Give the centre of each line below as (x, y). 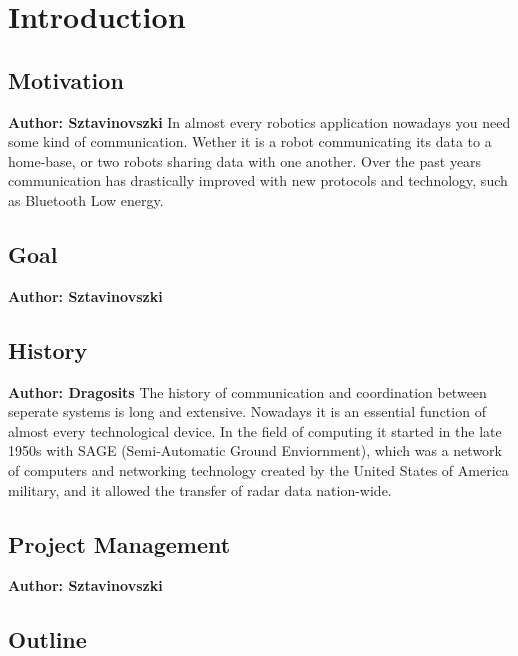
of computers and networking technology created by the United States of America (258, 469)
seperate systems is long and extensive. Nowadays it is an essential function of (247, 411)
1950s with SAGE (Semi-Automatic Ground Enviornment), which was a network (255, 450)
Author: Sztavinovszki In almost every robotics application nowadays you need (259, 121)
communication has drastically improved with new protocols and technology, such (258, 180)
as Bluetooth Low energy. (86, 199)
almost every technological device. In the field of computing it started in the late (255, 430)
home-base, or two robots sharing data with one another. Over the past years (245, 160)
